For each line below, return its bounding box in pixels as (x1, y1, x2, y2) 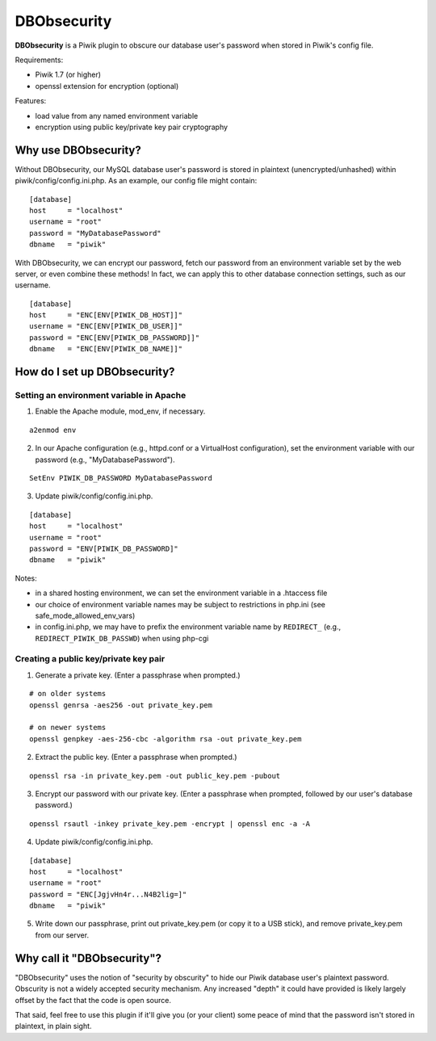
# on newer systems (29, 723, 107, 732)
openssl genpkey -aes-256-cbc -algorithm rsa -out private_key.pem (29, 734, 302, 743)
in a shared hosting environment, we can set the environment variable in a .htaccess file (35, 588, 328, 598)
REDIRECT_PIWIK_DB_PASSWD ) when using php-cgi (35, 633, 209, 643)
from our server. (35, 930, 89, 940)
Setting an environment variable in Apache (15, 390, 187, 401)
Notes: (15, 573, 37, 583)
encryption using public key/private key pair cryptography (35, 122, 228, 132)
